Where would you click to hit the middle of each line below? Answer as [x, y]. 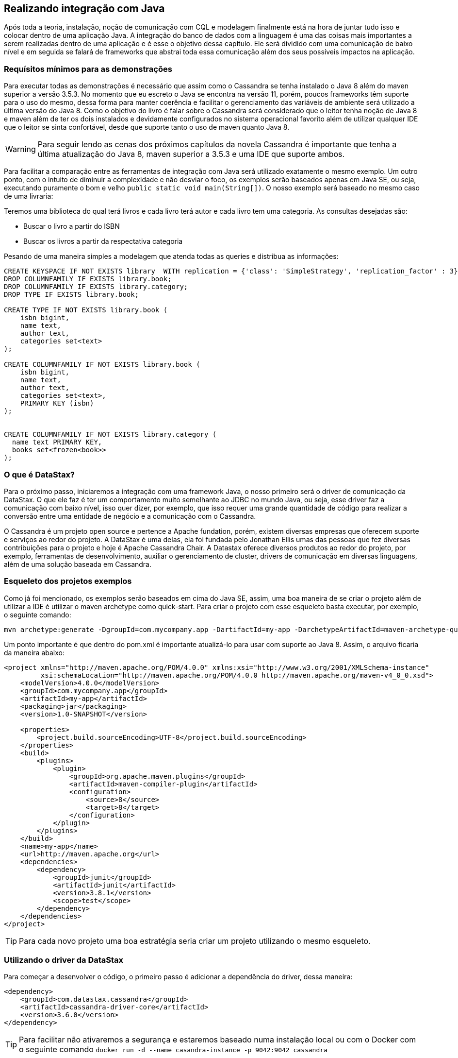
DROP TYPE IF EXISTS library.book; [72, 295]
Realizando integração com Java [84, 9]
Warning [21, 149]
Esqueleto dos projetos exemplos [68, 581]
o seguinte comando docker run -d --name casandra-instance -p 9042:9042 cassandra [173, 1049]
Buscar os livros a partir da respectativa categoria [103, 241]
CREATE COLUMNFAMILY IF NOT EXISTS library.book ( [102, 365]
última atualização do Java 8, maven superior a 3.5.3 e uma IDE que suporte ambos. [191, 154]
